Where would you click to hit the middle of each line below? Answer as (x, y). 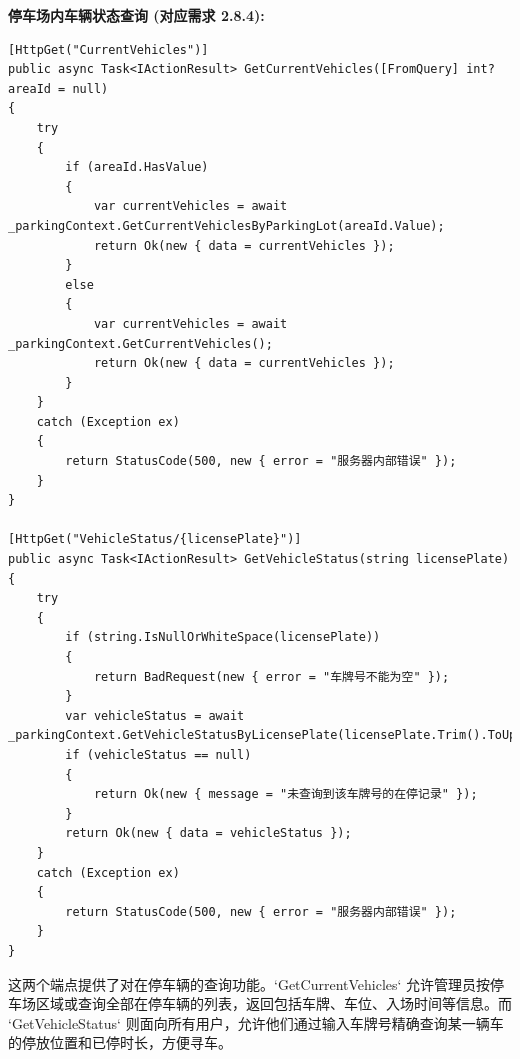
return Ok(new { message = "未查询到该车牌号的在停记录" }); (285, 794)
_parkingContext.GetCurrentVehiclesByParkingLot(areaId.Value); (226, 225)
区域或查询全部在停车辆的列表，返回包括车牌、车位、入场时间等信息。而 (273, 1003)
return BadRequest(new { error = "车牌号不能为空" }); (271, 676)
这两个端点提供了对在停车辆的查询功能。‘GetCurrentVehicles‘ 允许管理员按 (249, 983)
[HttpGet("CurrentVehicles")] (108, 49)
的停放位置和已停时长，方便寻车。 (120, 1042)
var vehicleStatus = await (155, 715)
